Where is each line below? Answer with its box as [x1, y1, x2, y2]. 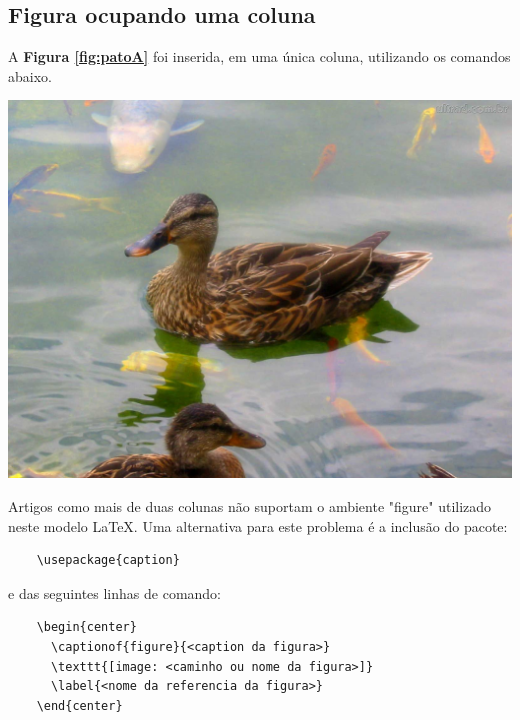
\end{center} [36, 698, 123, 713]
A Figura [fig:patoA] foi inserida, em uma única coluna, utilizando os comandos [8, 46, 511, 67]
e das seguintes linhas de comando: [8, 582, 222, 603]
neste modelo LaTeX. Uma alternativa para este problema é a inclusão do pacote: [8, 515, 508, 536]
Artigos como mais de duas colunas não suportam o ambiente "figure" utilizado [8, 495, 492, 516]
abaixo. [8, 65, 52, 86]
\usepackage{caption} [36, 553, 180, 568]
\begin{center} [36, 620, 137, 635]
